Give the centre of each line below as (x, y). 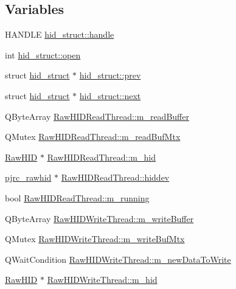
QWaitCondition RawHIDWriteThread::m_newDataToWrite (118, 259)
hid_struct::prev (110, 75)
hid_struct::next (110, 95)
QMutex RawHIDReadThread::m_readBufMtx (93, 137)
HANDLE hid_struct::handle (60, 34)
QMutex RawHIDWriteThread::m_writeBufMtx (95, 239)
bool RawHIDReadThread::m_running (77, 197)
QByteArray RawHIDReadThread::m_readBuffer (97, 116)
